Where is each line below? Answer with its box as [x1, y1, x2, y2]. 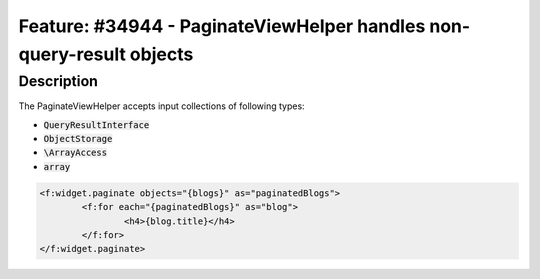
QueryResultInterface [43, 119, 150, 130]
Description [18, 72, 99, 90]
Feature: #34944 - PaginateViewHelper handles [18, 15, 426, 37]
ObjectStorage [43, 133, 113, 144]
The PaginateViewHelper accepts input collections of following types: [18, 100, 305, 112]
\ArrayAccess [43, 147, 108, 159]
